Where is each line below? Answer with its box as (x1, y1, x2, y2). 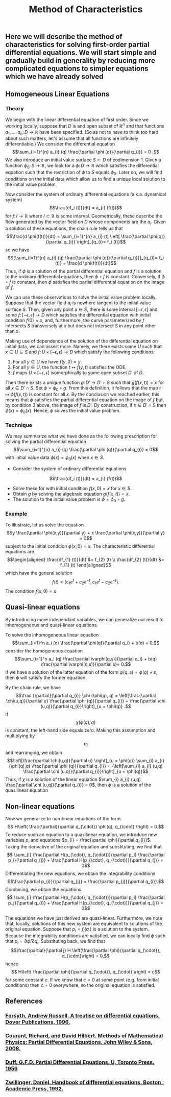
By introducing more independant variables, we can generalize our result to (5, 616, 164, 622)
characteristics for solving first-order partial (5, 40, 150, 49)
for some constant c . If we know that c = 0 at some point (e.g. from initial (5, 977, 159, 983)
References (5, 996, 43, 1005)
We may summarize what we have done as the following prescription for (5, 433, 157, 440)
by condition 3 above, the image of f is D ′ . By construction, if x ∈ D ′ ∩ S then (5, 402, 166, 408)
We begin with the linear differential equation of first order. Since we (5, 116, 149, 123)
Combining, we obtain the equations (5, 886, 82, 892)
